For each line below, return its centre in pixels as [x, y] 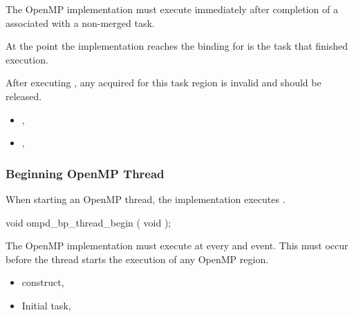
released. [24, 96]
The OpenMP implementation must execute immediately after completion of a [172, 9]
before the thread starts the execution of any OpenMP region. [137, 259]
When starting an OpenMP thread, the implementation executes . [146, 199]
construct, [43, 282]
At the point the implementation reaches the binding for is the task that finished [177, 46]
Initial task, [46, 305]
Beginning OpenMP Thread [85, 173]
